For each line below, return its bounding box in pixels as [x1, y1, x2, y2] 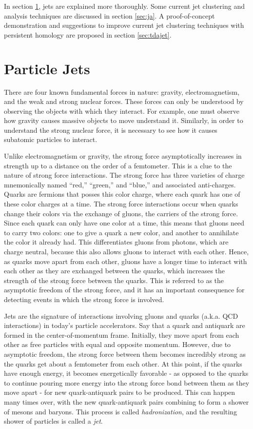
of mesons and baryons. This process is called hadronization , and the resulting [4, 406, 237, 416]
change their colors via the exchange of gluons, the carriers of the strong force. [4, 208, 238, 218]
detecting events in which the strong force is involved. [4, 294, 164, 304]
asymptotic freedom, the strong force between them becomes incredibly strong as [4, 348, 246, 359]
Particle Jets [4, 58, 90, 78]
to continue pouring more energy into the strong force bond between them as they [4, 377, 250, 388]
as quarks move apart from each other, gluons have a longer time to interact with [4, 256, 247, 266]
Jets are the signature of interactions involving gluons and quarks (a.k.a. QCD [4, 310, 238, 321]
